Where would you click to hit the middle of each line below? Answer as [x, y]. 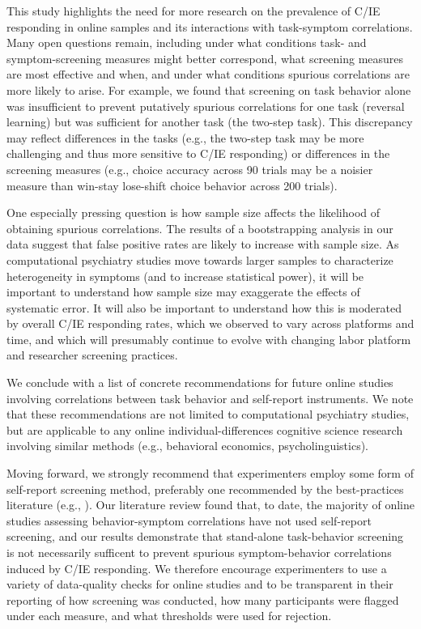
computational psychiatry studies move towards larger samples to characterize [200, 259]
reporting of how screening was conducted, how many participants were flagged [203, 599]
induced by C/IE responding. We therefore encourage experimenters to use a [197, 568]
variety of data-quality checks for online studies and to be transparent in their [200, 584]
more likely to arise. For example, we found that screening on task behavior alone [209, 89]
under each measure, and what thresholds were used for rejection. [169, 616]
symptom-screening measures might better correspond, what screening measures [205, 58]
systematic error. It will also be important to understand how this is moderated [204, 307]
